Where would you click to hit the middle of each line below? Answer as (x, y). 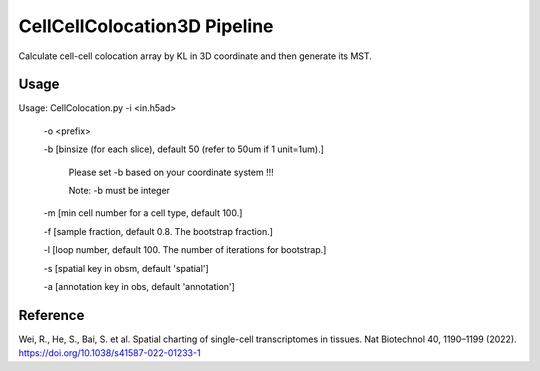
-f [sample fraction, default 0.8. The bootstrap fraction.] (158, 231)
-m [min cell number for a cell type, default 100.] (143, 213)
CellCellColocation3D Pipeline (146, 26)
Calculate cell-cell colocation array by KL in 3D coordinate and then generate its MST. (195, 56)
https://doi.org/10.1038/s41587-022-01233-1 (109, 353)
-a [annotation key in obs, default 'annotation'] (139, 286)
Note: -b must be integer (119, 191)
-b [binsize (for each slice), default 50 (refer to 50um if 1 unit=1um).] (184, 149)
